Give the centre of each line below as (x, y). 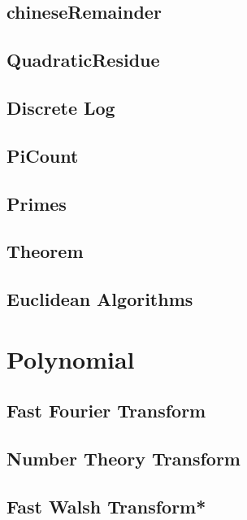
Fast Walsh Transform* (106, 506)
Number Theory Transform (123, 459)
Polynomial (71, 358)
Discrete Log (61, 107)
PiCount (43, 155)
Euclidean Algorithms (100, 299)
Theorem (45, 251)
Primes (37, 203)
